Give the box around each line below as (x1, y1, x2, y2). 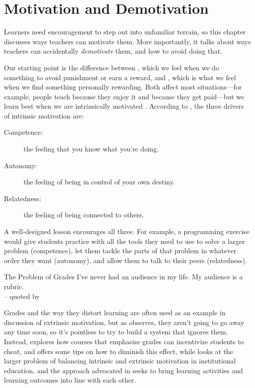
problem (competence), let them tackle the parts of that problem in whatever (4, 245, 236, 256)
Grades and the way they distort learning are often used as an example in (4, 307, 226, 318)
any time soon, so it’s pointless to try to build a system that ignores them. (4, 327, 228, 337)
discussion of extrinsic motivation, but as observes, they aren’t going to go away (4, 317, 244, 327)
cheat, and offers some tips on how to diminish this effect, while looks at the (4, 346, 233, 356)
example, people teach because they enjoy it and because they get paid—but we (4, 91, 244, 101)
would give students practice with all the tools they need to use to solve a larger (4, 236, 245, 246)
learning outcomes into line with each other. (4, 375, 136, 385)
